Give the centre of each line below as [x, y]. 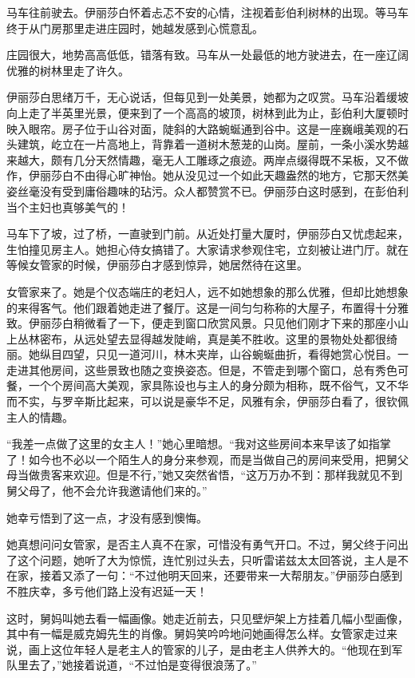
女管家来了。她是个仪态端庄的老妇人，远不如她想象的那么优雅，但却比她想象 [207, 291]
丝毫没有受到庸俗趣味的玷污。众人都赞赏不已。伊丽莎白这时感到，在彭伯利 [213, 190]
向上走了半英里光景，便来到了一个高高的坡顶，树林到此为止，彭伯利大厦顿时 [207, 112]
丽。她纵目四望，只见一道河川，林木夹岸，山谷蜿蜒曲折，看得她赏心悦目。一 [207, 354]
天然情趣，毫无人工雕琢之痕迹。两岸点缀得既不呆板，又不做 [252, 159]
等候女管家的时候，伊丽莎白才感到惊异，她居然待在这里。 [157, 265]
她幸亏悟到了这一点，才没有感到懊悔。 [107, 517]
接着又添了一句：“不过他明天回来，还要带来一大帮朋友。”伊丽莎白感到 [221, 575]
